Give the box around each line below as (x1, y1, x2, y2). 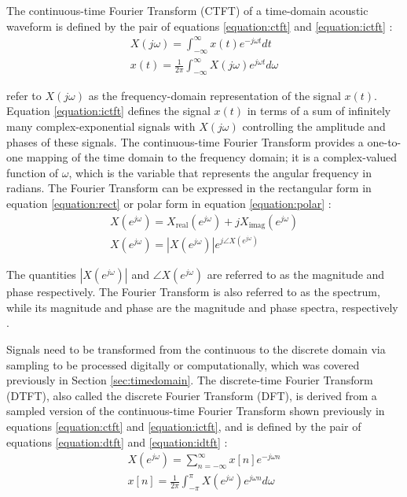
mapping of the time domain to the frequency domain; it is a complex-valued (26, 149, 398, 165)
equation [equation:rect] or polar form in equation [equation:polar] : (6, 195, 332, 211)
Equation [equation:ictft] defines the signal (6, 102, 211, 119)
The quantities (6, 266, 76, 283)
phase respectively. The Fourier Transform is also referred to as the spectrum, (6, 284, 380, 300)
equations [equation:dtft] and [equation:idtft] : (6, 433, 228, 450)
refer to (6, 87, 42, 103)
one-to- (367, 133, 401, 150)
